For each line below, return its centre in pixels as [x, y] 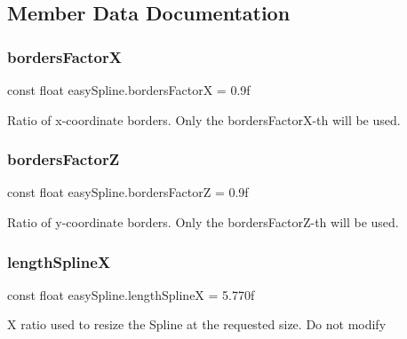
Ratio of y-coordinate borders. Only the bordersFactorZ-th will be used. [203, 222]
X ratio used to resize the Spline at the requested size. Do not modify [197, 324]
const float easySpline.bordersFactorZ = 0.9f [128, 192]
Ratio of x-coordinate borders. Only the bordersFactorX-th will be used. [204, 119]
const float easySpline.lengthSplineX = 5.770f [131, 294]
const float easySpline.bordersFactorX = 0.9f [129, 90]
